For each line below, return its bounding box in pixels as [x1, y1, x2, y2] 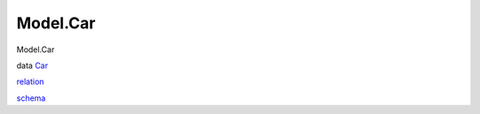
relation [16, 76, 44, 87]
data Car [16, 60, 49, 71]
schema [16, 93, 46, 103]
